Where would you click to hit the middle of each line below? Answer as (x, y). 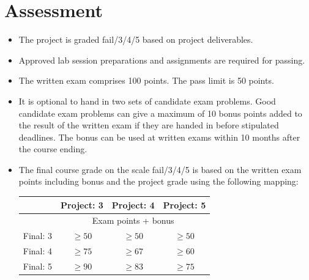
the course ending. (53, 149)
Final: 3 (38, 236)
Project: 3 (82, 204)
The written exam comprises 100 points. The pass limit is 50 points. (146, 80)
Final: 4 (38, 251)
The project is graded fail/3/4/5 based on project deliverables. (136, 39)
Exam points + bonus (133, 220)
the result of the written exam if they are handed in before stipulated (149, 125)
